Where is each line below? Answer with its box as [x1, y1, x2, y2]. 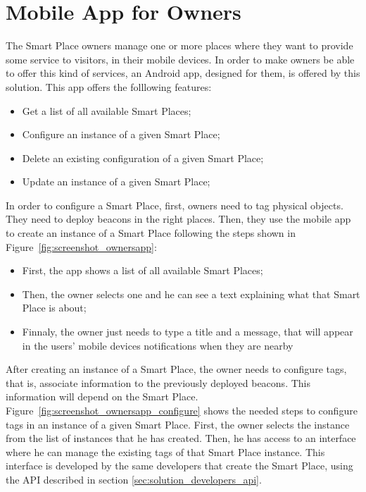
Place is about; [22, 300, 87, 315]
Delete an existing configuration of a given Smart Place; [22, 150, 264, 165]
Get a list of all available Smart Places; [22, 103, 191, 118]
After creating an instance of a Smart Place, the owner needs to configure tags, [6, 362, 347, 376]
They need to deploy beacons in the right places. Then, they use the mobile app [6, 211, 351, 226]
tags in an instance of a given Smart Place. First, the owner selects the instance [6, 417, 350, 431]
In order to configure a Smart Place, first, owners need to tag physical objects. [6, 197, 343, 212]
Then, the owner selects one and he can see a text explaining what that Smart [22, 286, 360, 301]
